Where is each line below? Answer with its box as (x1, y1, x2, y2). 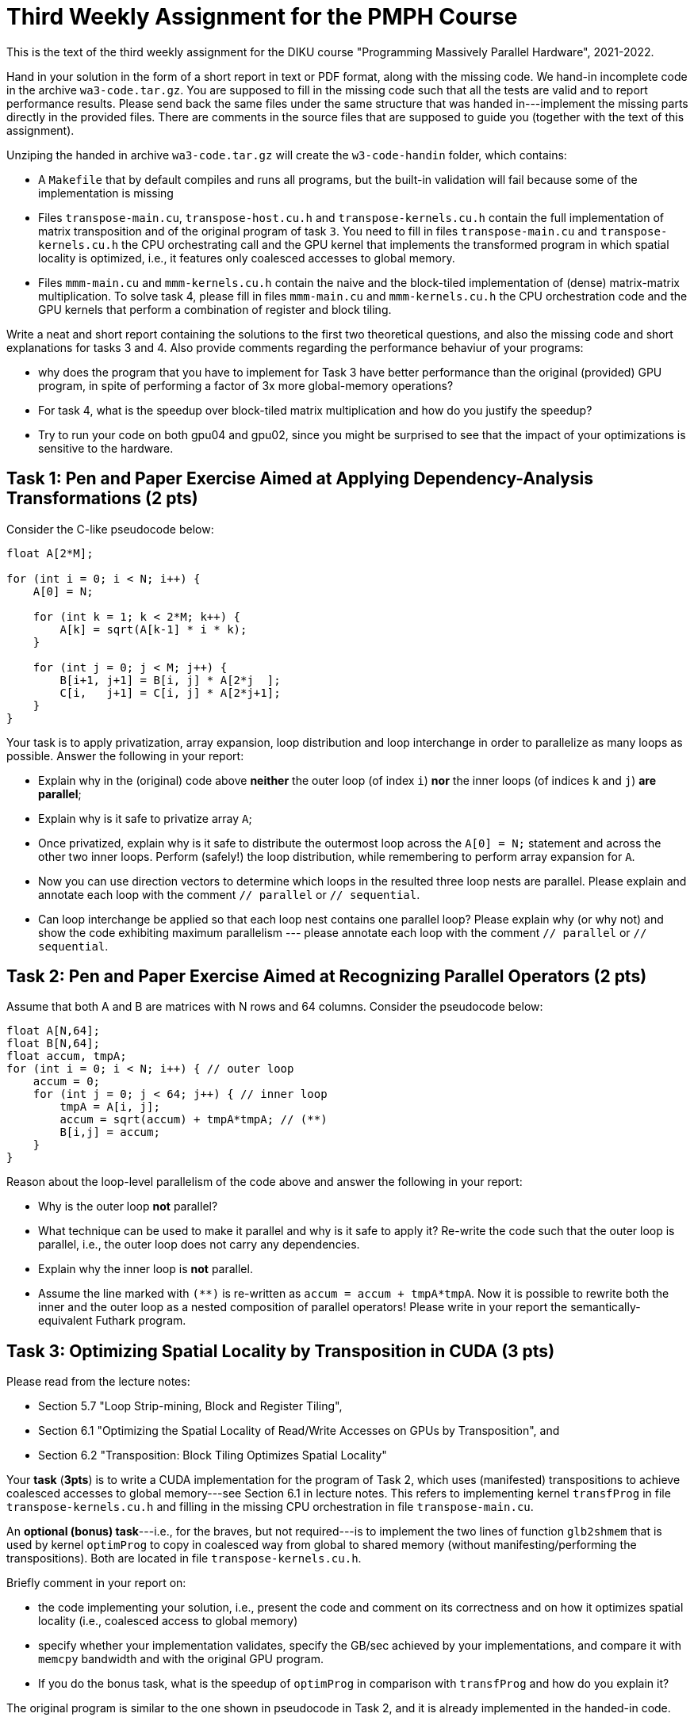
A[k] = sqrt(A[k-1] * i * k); (59, 622, 247, 636)
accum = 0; (33, 1075, 101, 1088)
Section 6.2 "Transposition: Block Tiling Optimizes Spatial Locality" (38, 1448, 387, 1463)
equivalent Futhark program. (38, 1314, 186, 1328)
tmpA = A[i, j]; (59, 1100, 160, 1114)
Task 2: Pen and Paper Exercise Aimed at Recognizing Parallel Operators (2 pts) (6, 966, 647, 987)
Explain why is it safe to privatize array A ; (38, 811, 252, 825)
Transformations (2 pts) (6, 488, 198, 509)
